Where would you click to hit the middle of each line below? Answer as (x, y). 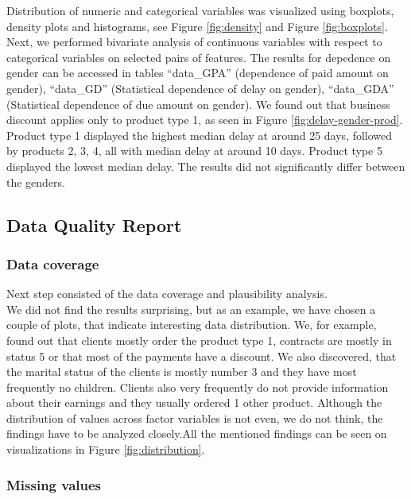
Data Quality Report (94, 224)
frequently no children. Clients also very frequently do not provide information (198, 387)
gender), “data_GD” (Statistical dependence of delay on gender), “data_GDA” (200, 88)
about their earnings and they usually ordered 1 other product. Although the (194, 402)
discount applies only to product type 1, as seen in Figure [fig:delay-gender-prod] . (205, 120)
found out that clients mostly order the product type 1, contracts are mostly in (199, 340)
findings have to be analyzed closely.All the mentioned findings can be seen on (197, 433)
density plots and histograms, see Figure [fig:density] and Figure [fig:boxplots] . (197, 26)
